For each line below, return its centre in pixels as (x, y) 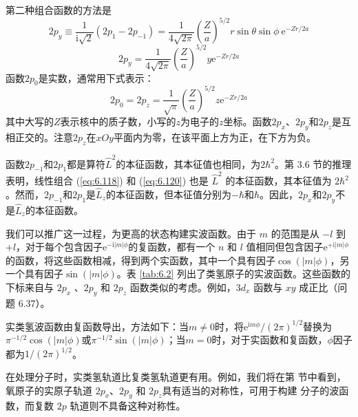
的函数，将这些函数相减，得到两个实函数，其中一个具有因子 (140, 260)
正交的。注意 (44, 137)
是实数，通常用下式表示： (96, 77)
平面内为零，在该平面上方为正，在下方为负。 (214, 137)
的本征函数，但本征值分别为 (168, 194)
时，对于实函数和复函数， (270, 340)
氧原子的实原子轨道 (49, 390)
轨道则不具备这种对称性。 (128, 406)
